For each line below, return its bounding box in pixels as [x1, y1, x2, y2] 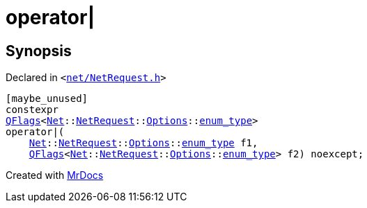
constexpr [6, 104, 58, 116]
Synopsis [6, 42, 72, 60]
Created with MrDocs [6, 169, 104, 182]
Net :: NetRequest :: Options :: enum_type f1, [29, 137, 258, 149]
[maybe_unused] [6, 93, 88, 105]
